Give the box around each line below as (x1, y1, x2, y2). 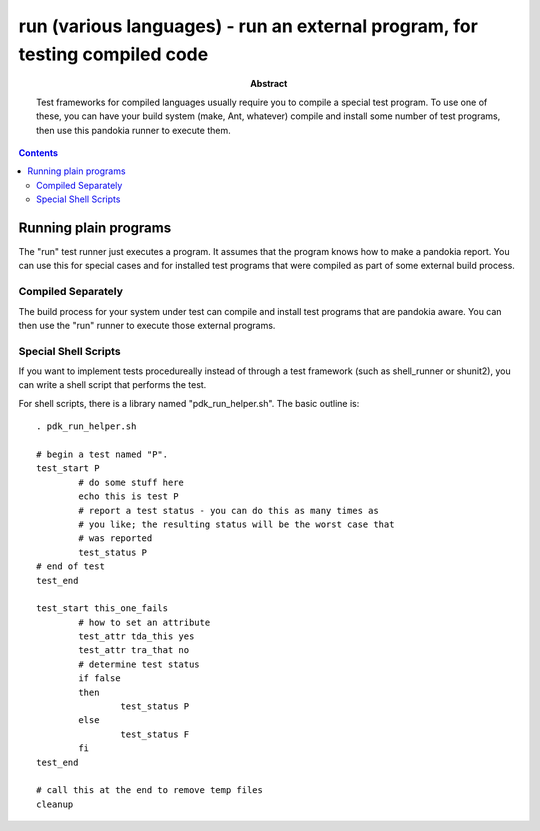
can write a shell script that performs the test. (18, 379, 207, 391)
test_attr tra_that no (78, 645, 190, 656)
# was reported (78, 533, 153, 544)
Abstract (250, 78, 288, 90)
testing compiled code (18, 43, 209, 65)
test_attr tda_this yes (78, 631, 195, 642)
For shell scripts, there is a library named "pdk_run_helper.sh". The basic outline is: (18, 397, 360, 409)
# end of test (36, 561, 105, 572)
